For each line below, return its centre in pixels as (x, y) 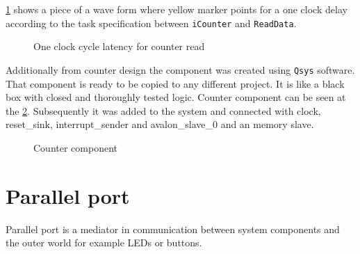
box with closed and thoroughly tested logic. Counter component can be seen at (176, 97)
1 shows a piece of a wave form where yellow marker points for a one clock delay (177, 9)
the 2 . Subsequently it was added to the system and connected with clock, (163, 110)
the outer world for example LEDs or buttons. (104, 243)
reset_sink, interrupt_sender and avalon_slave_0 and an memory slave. (160, 124)
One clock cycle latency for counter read (119, 46)
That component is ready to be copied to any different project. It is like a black (175, 83)
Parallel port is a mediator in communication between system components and (173, 229)
